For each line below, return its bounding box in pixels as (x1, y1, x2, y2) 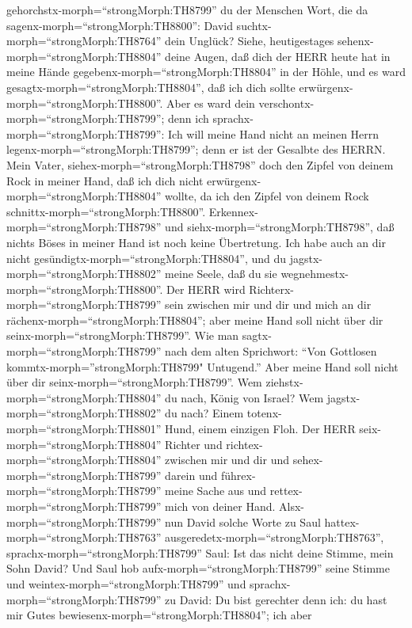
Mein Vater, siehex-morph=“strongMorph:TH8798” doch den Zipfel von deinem (6, 156, 394, 173)
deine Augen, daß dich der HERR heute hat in (165, 48, 391, 64)
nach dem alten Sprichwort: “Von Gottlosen (165, 343, 377, 360)
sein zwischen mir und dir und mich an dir (165, 296, 372, 313)
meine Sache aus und (165, 482, 267, 499)
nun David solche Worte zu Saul (165, 513, 321, 530)
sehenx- (338, 32, 374, 49)
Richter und (165, 436, 223, 452)
